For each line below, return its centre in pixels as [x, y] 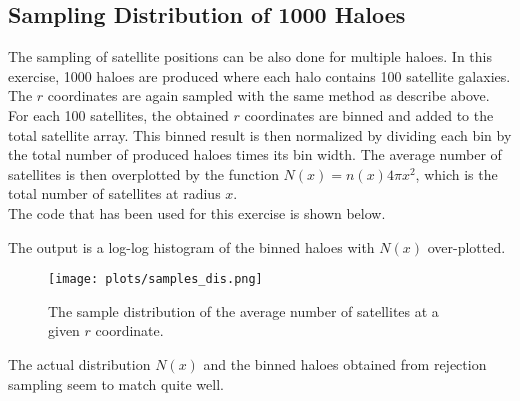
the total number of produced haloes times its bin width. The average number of [255, 154]
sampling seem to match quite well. [116, 383]
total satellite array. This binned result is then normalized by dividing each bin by [260, 134]
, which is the [456, 173]
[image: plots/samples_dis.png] [155, 279]
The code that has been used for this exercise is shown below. [197, 212]
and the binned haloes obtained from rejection [345, 363]
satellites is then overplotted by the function [143, 173]
